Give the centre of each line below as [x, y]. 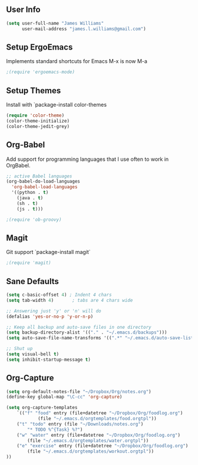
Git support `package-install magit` [48, 252]
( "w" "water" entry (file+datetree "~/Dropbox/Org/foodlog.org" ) [99, 435]
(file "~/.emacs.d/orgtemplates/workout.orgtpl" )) [91, 451]
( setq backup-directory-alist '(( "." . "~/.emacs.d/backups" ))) [87, 332]
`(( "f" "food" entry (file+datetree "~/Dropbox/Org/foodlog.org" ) [100, 413]
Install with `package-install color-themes [57, 105]
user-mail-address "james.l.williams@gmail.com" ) [84, 29]
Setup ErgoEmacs [39, 47]
